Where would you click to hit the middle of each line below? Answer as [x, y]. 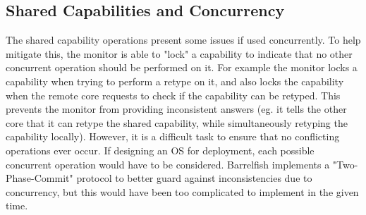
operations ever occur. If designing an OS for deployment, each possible [160, 150]
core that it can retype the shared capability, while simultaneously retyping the [177, 122]
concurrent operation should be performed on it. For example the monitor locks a [182, 67]
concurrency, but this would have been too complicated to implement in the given [182, 191]
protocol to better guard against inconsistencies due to [194, 178]
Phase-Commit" [39, 178]
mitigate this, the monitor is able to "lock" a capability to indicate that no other [179, 53]
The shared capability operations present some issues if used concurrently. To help [183, 40]
